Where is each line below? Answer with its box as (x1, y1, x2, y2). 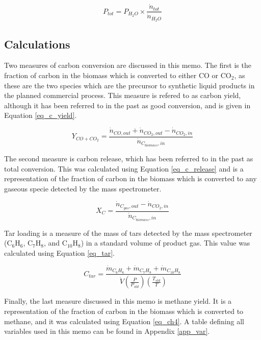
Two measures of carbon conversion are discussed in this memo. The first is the (4, 60, 251, 70)
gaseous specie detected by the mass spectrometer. (4, 183, 162, 193)
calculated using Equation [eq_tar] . (4, 247, 115, 258)
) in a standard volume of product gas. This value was (81, 237, 250, 248)
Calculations (4, 36, 70, 52)
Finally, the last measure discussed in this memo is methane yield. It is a (4, 296, 232, 306)
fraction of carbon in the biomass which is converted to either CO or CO (4, 69, 231, 80)
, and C (43, 237, 67, 248)
